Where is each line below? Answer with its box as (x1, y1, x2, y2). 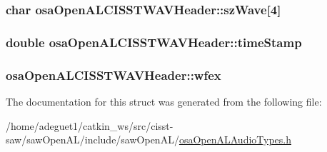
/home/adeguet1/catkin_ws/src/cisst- (6, 118, 173, 133)
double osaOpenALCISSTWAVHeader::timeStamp (6, 33, 302, 51)
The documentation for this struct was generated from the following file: (6, 93, 322, 108)
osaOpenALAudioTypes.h (178, 132, 291, 147)
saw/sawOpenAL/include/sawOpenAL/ (6, 132, 179, 147)
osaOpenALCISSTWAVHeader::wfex (6, 66, 221, 83)
